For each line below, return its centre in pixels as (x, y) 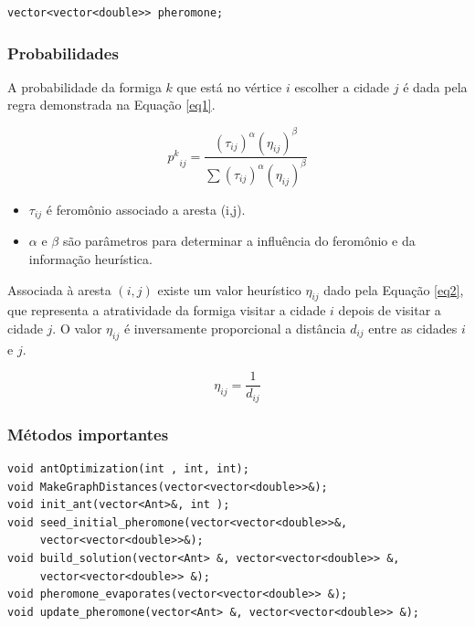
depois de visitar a (390, 310)
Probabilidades (63, 53)
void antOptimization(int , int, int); (128, 469)
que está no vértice (229, 86)
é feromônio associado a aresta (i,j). (146, 209)
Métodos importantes (88, 434)
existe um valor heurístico (229, 289)
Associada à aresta (59, 289)
